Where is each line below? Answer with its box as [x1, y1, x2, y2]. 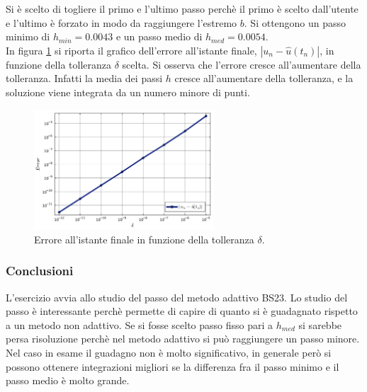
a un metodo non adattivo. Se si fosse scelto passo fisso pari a [6, 317, 273, 332]
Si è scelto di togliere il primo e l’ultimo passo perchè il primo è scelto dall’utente [6, 1, 358, 16]
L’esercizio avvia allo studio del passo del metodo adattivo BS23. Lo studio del [6, 289, 348, 304]
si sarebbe [298, 317, 342, 332]
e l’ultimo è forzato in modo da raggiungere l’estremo [6, 15, 237, 30]
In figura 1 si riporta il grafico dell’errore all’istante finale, [6, 42, 257, 57]
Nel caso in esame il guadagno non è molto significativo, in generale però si [6, 345, 332, 360]
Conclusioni [6, 262, 74, 279]
